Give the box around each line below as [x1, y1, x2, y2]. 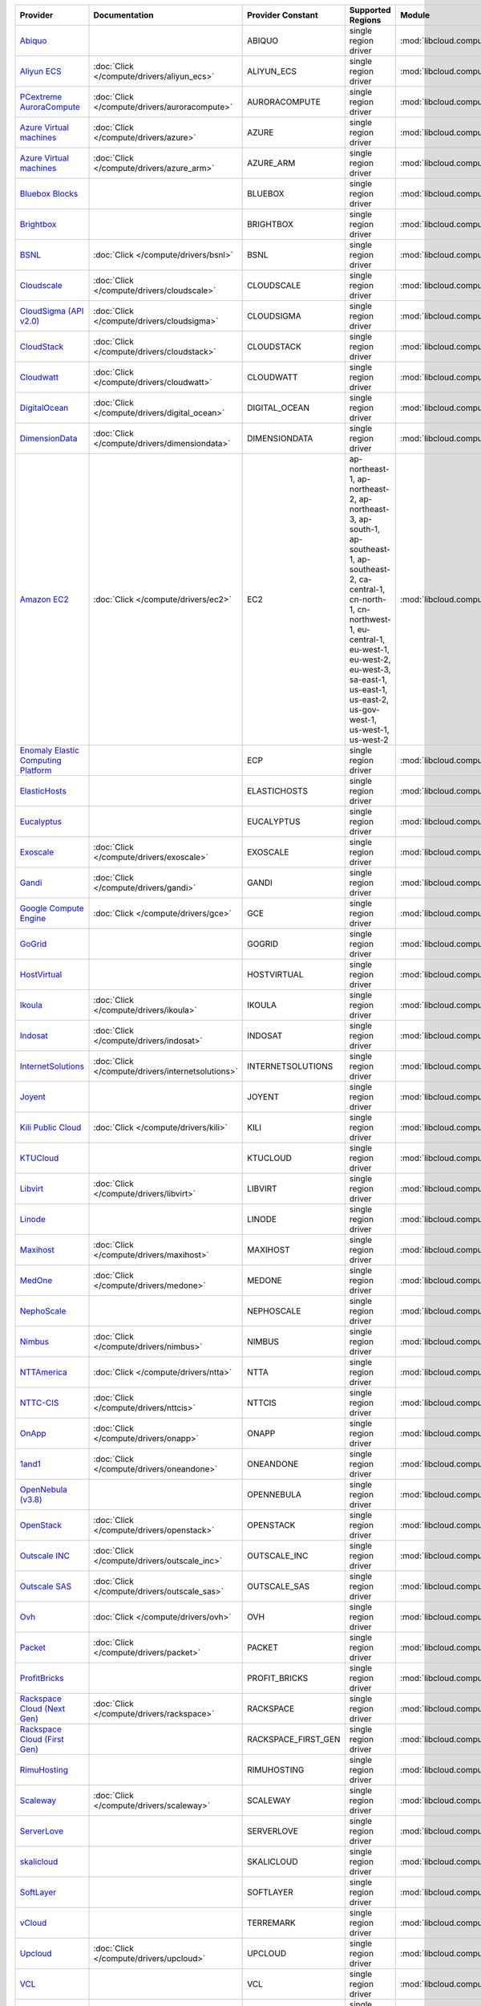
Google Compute [19, 903, 84, 914]
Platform [19, 765, 52, 776]
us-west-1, [349, 725, 390, 735]
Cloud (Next [19, 1703, 66, 1714]
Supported [349, 5, 392, 15]
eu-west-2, [349, 654, 391, 665]
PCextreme [19, 91, 63, 102]
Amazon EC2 [19, 594, 69, 605]
